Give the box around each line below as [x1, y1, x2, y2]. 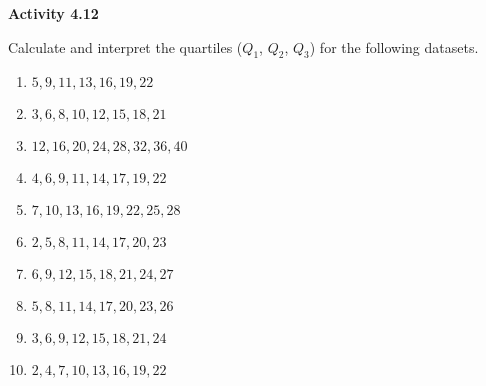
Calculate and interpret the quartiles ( [8, 36, 243, 57]
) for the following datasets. [309, 36, 479, 57]
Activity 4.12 [8, 3, 99, 23]
